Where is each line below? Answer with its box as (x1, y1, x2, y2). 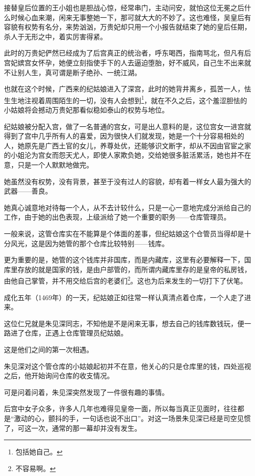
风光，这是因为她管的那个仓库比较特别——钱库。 (10, 238, 169, 248)
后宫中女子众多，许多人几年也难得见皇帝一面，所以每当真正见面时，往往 (4, 403, 237, 414)
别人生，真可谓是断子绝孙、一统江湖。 (17, 67, 141, 77)
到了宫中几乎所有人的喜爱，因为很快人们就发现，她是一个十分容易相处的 (10, 131, 244, 141)
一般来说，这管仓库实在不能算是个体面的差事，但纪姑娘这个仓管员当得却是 (4, 228, 244, 238)
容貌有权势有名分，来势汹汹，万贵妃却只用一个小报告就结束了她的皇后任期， (4, 22, 251, 32)
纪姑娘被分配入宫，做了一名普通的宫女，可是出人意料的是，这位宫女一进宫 (4, 121, 244, 131)
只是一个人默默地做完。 (17, 159, 93, 169)
